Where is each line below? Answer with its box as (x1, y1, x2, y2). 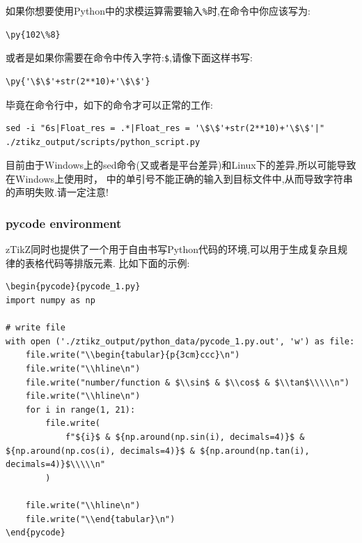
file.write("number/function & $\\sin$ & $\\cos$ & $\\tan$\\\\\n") (25, 377, 349, 388)
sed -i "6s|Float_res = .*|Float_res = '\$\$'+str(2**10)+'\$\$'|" (6, 123, 325, 134)
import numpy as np (6, 296, 95, 306)
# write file (6, 323, 65, 333)
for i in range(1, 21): (25, 404, 136, 415)
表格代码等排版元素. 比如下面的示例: (24, 255, 190, 270)
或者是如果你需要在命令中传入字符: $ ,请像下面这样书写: (6, 50, 253, 65)
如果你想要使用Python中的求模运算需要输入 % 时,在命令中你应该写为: (6, 3, 310, 17)
